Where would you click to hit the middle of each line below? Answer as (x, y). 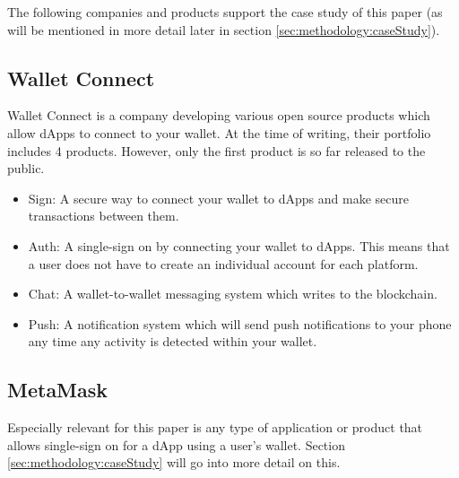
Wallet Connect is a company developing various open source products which (219, 115)
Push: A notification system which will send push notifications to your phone (240, 323)
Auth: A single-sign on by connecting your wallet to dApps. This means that (239, 245)
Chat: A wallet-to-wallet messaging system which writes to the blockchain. (233, 294)
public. (26, 168)
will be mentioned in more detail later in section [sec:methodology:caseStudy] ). (224, 29)
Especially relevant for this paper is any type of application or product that (215, 427)
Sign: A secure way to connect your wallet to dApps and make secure (218, 198)
